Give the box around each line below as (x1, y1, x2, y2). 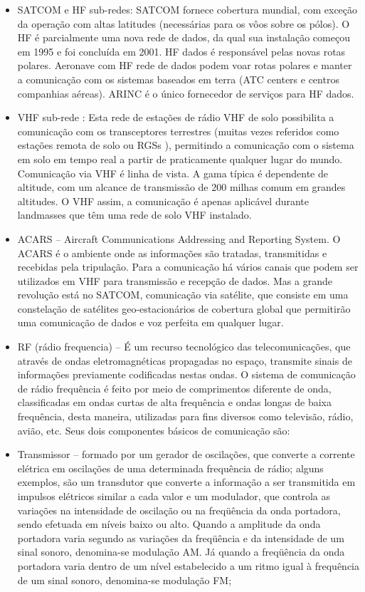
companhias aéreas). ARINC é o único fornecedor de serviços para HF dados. (17, 85, 354, 100)
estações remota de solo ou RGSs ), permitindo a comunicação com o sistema (17, 137, 354, 152)
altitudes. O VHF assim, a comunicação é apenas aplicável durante (17, 193, 310, 208)
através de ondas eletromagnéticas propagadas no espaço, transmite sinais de (17, 353, 352, 368)
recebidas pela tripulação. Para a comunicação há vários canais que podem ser (17, 259, 359, 274)
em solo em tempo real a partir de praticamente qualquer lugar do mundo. (17, 151, 343, 166)
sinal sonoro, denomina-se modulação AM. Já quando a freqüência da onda (17, 544, 345, 559)
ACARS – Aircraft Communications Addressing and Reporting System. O (17, 231, 341, 246)
